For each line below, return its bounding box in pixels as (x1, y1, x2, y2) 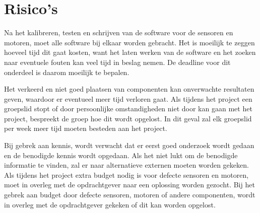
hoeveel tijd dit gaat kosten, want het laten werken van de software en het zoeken (4, 47, 256, 57)
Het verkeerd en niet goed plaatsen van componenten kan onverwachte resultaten (4, 84, 254, 94)
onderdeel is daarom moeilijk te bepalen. (4, 66, 129, 77)
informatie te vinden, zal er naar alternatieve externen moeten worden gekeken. (4, 160, 249, 170)
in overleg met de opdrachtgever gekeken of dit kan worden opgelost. (4, 199, 216, 209)
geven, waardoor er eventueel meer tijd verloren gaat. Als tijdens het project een (4, 93, 252, 104)
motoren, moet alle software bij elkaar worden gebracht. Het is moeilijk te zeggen (4, 37, 255, 47)
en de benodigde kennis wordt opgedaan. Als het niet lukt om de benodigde (4, 150, 238, 160)
